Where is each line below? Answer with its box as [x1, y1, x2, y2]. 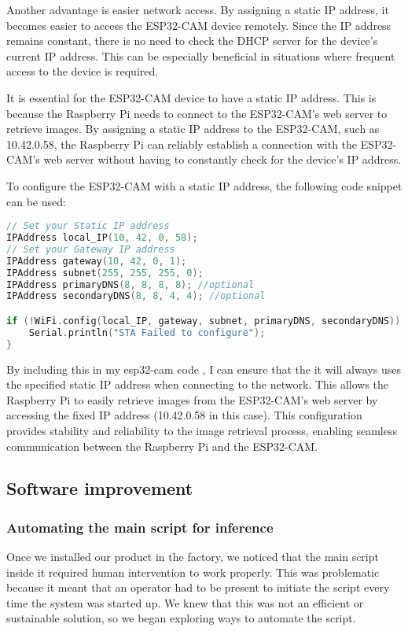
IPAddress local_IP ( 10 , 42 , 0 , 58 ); [6, 232, 198, 243]
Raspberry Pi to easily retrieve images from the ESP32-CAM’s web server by [6, 391, 378, 408]
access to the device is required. [6, 63, 159, 79]
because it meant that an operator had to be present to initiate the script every [6, 579, 390, 596]
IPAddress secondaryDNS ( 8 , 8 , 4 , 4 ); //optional [6, 290, 266, 302]
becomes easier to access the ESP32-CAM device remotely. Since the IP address [6, 17, 391, 33]
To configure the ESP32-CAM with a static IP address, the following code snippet [6, 177, 402, 194]
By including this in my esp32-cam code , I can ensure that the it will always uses [6, 360, 401, 377]
